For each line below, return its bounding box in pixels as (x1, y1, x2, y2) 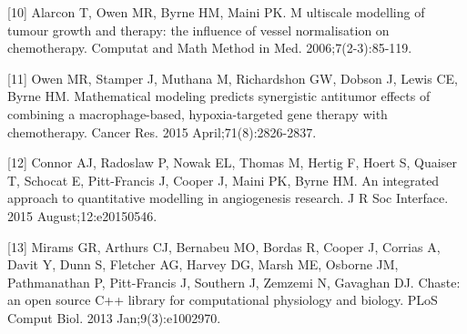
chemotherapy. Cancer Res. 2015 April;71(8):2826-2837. (7, 122, 317, 141)
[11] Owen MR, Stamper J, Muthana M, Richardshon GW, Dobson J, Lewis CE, (7, 68, 458, 87)
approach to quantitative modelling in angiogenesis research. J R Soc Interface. (7, 188, 449, 207)
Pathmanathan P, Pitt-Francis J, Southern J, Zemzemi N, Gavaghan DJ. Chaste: (7, 272, 461, 291)
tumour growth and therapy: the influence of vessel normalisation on (7, 20, 390, 39)
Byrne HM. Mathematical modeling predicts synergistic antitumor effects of (7, 86, 431, 106)
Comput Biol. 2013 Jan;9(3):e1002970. (7, 308, 221, 327)
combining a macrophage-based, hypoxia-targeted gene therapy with (7, 104, 388, 123)
